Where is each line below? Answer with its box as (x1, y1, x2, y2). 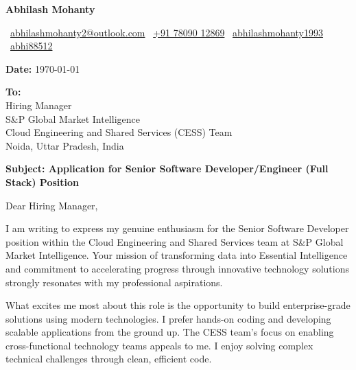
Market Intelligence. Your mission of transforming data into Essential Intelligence (5, 248, 348, 262)
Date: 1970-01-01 (5, 61, 80, 76)
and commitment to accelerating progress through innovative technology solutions (5, 261, 349, 275)
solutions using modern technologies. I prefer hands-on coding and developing (5, 311, 331, 325)
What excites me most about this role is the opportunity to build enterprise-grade (5, 298, 351, 312)
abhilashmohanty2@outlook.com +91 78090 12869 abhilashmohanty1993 (10, 25, 324, 39)
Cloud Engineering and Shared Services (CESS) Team (5, 125, 233, 139)
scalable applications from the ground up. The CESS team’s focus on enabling (5, 325, 334, 339)
